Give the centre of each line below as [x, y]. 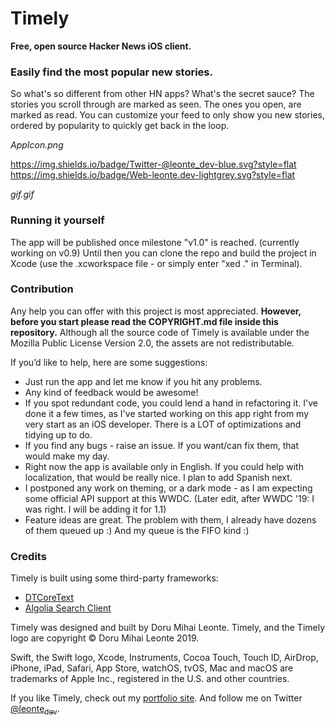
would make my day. [67, 456]
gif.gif [22, 194]
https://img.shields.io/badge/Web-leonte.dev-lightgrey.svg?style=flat [153, 175]
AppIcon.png [37, 145]
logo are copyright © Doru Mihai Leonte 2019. [105, 638]
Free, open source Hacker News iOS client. [101, 46]
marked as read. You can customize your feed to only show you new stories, [167, 115]
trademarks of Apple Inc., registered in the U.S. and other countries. [150, 679]
